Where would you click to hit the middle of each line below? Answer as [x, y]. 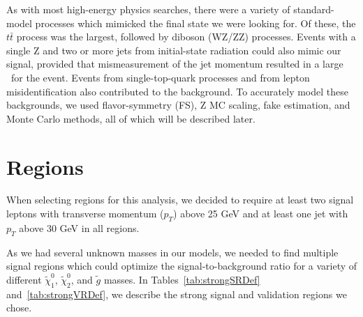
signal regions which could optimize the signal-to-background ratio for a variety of [182, 266]
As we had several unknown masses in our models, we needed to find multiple [172, 252]
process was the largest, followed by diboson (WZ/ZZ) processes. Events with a [186, 37]
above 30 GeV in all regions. [79, 227]
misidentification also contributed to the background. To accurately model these [177, 91]
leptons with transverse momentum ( [85, 214]
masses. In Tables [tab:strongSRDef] [182, 279]
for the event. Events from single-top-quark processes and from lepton [160, 77]
